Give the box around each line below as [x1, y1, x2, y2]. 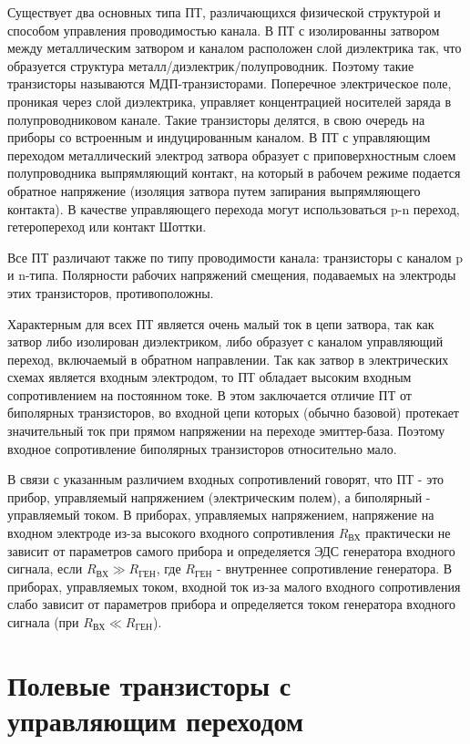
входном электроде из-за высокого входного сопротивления [7, 523, 334, 542]
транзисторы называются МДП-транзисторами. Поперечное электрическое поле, [7, 74, 452, 93]
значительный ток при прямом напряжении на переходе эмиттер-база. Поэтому [7, 421, 445, 440]
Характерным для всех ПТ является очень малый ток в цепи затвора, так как [7, 314, 434, 333]
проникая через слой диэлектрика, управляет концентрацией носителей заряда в [7, 91, 452, 110]
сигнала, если [7, 559, 83, 578]
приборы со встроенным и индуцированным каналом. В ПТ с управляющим [7, 128, 431, 147]
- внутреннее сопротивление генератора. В [217, 559, 453, 578]
